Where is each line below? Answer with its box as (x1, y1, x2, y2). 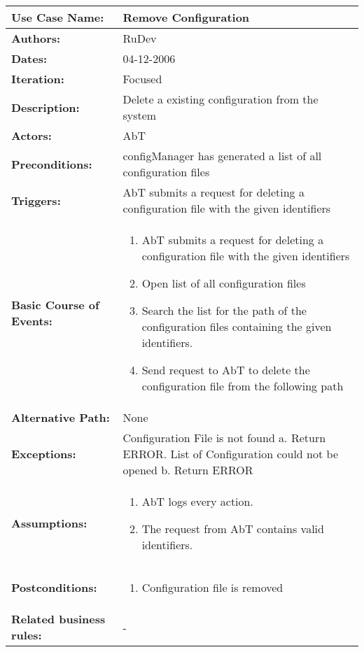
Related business (11, 611, 106, 627)
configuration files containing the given (141, 318, 332, 334)
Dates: (11, 50, 48, 66)
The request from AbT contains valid (141, 520, 324, 537)
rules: (11, 627, 42, 643)
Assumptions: (11, 515, 87, 531)
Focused (122, 71, 162, 87)
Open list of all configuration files (141, 275, 306, 291)
